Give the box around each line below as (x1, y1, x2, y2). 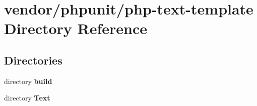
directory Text (4, 92, 50, 103)
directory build (4, 75, 52, 86)
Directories (4, 52, 62, 67)
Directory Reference (4, 18, 148, 38)
